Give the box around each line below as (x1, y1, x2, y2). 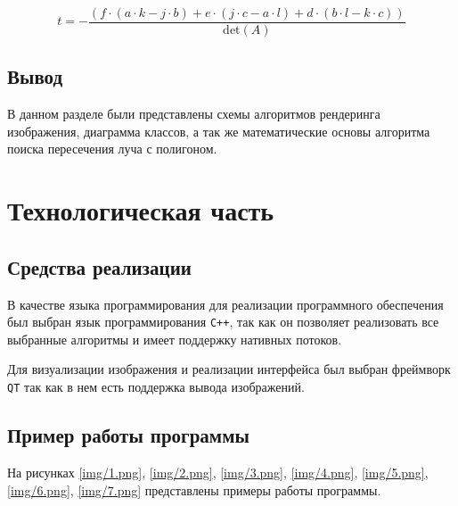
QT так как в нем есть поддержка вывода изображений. (7, 377, 305, 396)
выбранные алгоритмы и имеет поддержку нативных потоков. (7, 329, 342, 348)
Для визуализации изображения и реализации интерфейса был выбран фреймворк (7, 360, 451, 378)
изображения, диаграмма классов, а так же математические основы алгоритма (7, 121, 430, 140)
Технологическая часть (7, 192, 274, 228)
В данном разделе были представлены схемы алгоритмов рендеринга (7, 104, 380, 123)
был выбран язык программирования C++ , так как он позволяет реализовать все (7, 312, 439, 331)
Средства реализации (7, 253, 192, 280)
